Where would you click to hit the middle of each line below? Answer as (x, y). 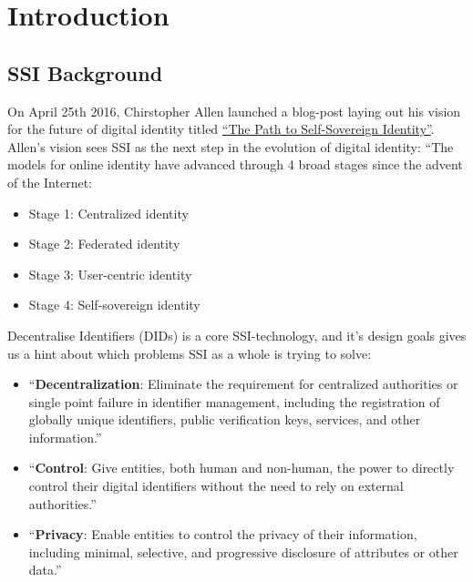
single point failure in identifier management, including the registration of (234, 401)
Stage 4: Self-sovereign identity (114, 305)
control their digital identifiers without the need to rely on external (216, 486)
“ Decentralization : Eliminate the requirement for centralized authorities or (243, 384)
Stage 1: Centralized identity (108, 213)
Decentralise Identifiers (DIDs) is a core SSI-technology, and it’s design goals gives (237, 335)
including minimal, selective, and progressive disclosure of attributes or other (243, 551)
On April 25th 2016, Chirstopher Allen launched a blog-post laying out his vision (234, 111)
